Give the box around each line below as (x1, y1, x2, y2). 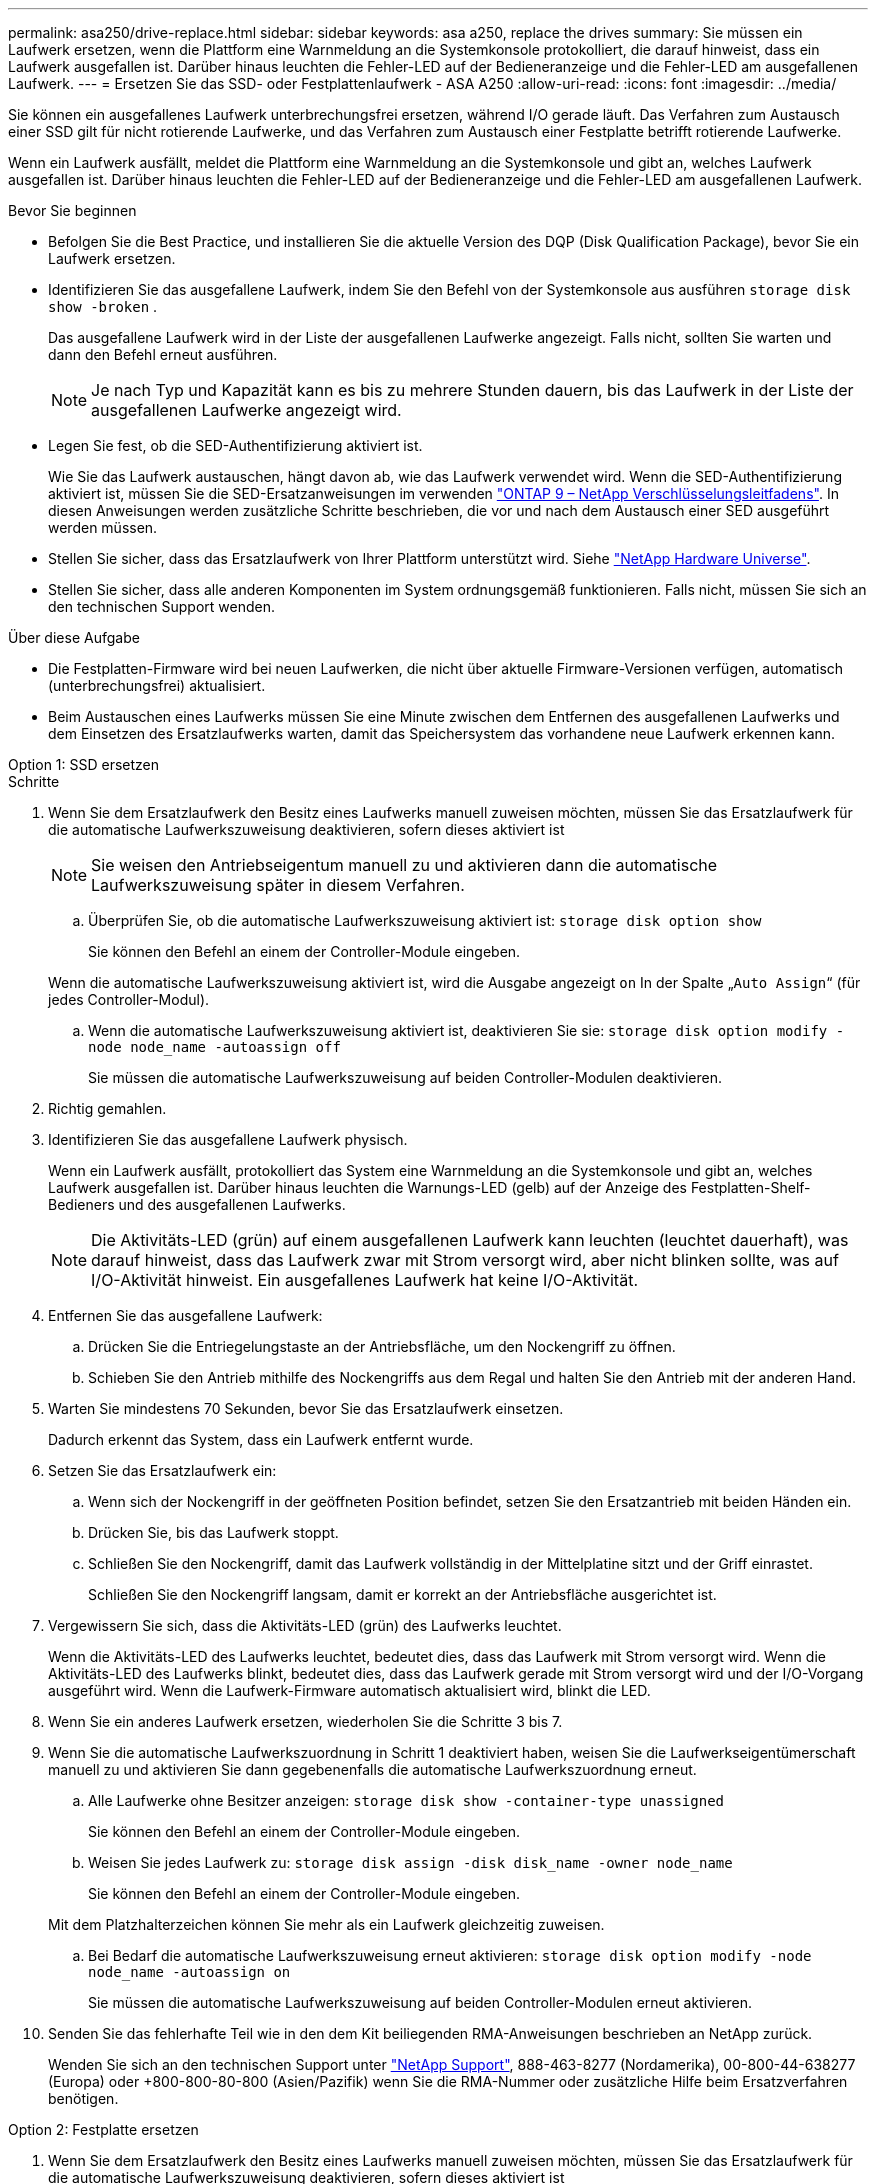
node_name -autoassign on (88, 1964, 291, 1980)
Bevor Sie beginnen (8, 202, 137, 219)
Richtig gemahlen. (48, 1100, 167, 1117)
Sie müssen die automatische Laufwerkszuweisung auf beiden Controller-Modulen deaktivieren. (88, 1069, 722, 1086)
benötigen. (48, 2090, 119, 2107)
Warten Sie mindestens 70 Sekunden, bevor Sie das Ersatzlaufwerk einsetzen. (48, 1400, 564, 1417)
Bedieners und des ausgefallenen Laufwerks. (48, 1196, 346, 1213)
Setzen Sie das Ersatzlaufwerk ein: (48, 1462, 277, 1479)
